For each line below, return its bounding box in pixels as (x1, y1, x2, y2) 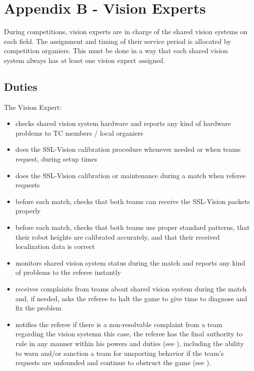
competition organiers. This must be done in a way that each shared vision (4, 45, 228, 56)
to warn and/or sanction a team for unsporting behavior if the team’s (15, 348, 224, 358)
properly (15, 206, 41, 216)
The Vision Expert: (4, 102, 62, 112)
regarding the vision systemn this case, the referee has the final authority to (15, 329, 243, 339)
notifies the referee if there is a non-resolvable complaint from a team (15, 319, 222, 329)
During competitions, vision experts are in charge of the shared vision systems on (4, 26, 248, 37)
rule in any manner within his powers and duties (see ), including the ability (15, 338, 244, 348)
